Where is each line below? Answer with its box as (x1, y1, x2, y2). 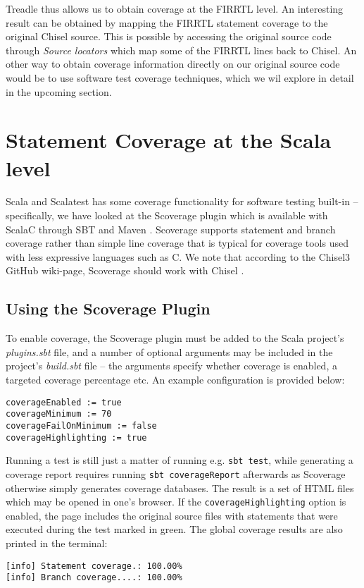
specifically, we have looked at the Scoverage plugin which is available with (6, 208, 328, 223)
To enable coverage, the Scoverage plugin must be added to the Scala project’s (6, 331, 344, 345)
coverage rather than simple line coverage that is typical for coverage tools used (6, 235, 349, 250)
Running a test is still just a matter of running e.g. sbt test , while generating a (6, 453, 353, 467)
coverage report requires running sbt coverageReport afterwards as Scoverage (6, 466, 346, 481)
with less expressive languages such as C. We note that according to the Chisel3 (6, 249, 351, 264)
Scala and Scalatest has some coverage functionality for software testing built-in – (6, 194, 358, 209)
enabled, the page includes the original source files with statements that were (6, 508, 338, 522)
